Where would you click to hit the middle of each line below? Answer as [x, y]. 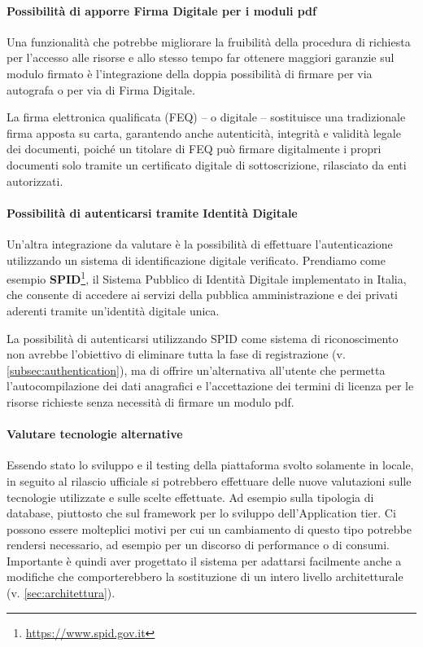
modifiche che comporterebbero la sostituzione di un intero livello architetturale [205, 577]
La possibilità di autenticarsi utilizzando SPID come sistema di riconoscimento [203, 338]
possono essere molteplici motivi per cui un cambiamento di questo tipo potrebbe [209, 528]
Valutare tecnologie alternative [95, 434]
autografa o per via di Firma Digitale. [101, 89]
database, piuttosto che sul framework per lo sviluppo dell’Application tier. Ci [201, 513]
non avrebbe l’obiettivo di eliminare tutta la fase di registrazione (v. [176, 354]
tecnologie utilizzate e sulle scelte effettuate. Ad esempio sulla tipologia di [190, 497]
